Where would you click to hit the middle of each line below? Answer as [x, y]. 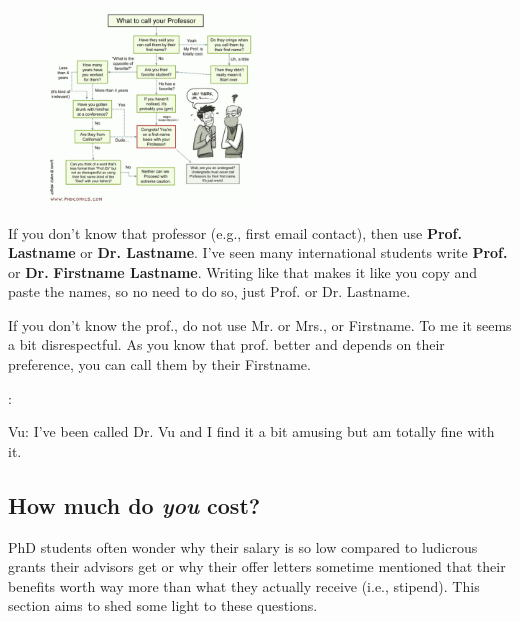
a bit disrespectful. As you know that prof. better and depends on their [226, 344]
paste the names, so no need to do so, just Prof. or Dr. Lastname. [209, 291]
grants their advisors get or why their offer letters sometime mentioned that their [257, 566]
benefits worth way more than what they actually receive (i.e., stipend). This [244, 585]
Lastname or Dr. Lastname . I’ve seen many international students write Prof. [258, 252]
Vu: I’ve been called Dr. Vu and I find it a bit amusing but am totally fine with [251, 431]
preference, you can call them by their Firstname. [159, 364]
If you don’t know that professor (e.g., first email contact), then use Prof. [235, 232]
